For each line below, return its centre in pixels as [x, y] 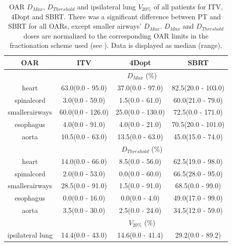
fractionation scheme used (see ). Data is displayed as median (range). [116, 45]
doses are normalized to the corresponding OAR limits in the [116, 35]
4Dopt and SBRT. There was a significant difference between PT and [116, 16]
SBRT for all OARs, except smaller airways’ [75, 26]
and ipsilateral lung [107, 6]
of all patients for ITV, [188, 6]
